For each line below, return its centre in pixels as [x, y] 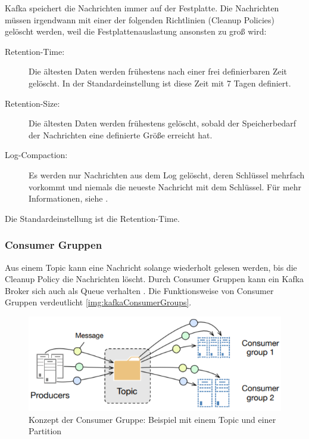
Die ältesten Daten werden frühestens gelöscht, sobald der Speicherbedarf [162, 123]
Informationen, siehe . [68, 198]
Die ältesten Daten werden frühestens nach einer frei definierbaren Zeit [158, 71]
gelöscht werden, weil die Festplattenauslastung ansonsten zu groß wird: [136, 31]
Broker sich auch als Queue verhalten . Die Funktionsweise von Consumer [139, 290]
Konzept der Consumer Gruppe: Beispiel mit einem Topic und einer [152, 419]
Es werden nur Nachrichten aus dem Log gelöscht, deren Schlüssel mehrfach [167, 174]
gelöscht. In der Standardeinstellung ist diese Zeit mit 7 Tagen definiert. [160, 83]
